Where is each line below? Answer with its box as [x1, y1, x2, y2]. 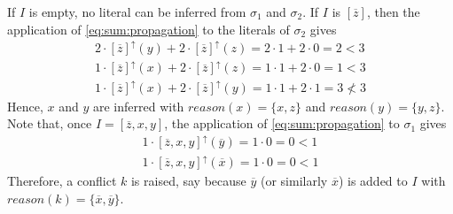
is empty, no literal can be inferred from [28, 3, 246, 20]
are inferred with [92, 96, 184, 115]
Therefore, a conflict [7, 172, 117, 190]
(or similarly [261, 172, 328, 190]
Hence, [7, 96, 43, 115]
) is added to [338, 172, 408, 190]
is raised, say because [130, 172, 246, 190]
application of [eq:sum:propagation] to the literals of [7, 19, 290, 38]
